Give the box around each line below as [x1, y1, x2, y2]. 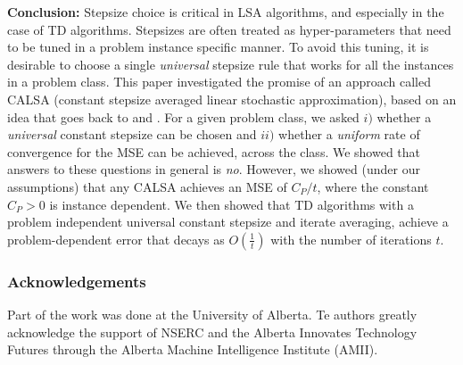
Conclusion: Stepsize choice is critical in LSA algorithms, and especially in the [7, 3, 444, 21]
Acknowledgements [7, 270, 146, 292]
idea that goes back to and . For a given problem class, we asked [7, 107, 360, 126]
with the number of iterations [270, 229, 432, 248]
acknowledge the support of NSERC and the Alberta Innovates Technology [7, 322, 418, 341]
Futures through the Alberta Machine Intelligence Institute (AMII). [7, 340, 378, 359]
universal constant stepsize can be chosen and [7, 125, 257, 144]
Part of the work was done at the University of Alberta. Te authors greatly [7, 304, 418, 323]
